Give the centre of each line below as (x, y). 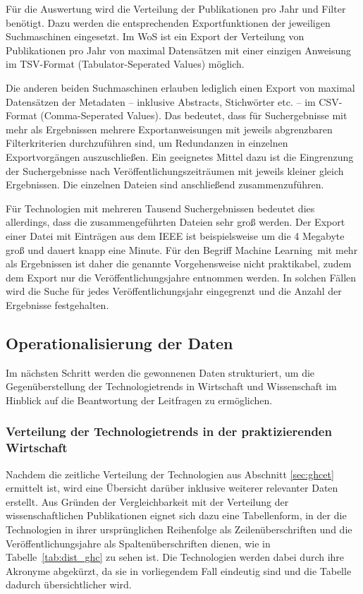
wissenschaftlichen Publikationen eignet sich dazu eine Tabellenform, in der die (176, 515)
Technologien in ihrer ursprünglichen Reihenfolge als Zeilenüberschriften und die (179, 529)
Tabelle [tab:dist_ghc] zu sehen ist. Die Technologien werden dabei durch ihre (175, 557)
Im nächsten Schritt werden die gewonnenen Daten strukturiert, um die (160, 372)
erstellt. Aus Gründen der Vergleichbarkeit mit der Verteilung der (147, 501)
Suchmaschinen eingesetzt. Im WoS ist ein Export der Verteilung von (155, 36)
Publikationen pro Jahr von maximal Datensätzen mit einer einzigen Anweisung (179, 50)
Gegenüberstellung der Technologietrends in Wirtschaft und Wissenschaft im (171, 386)
